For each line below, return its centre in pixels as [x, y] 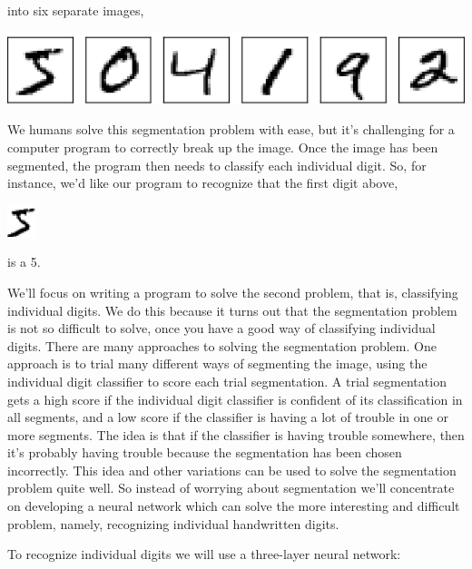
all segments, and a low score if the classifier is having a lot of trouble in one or [228, 417]
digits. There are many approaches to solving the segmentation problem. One [222, 345]
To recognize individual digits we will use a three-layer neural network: [204, 554]
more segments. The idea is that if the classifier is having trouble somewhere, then [236, 434]
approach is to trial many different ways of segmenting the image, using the [217, 363]
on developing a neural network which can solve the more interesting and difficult [234, 506]
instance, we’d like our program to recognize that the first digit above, [203, 183]
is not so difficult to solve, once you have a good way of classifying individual [221, 328]
